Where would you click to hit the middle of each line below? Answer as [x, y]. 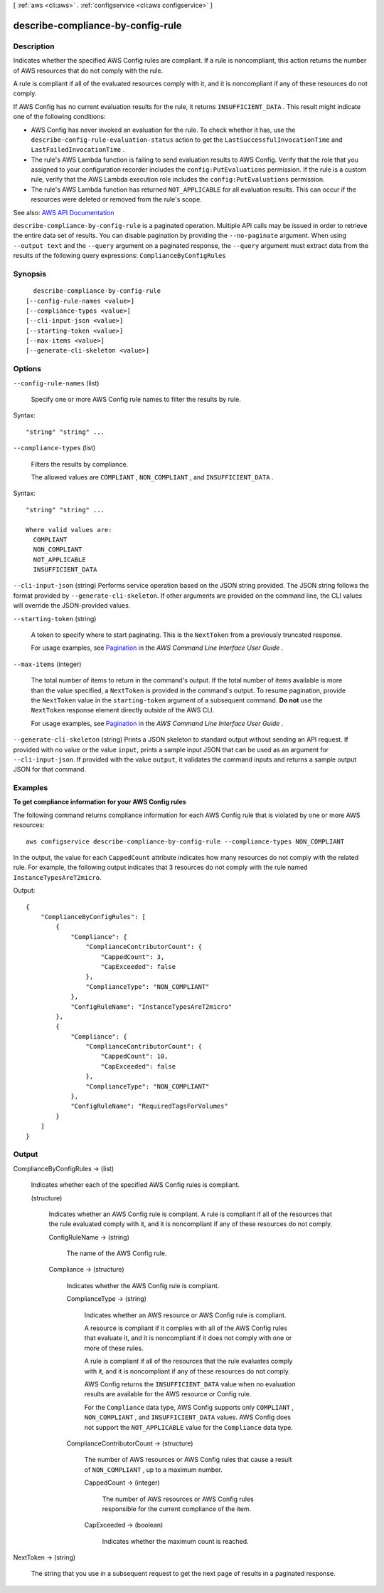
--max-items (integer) [47, 664]
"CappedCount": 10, [134, 1057]
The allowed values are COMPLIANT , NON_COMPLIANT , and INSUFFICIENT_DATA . [152, 477]
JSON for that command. [50, 769]
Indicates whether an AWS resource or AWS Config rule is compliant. [185, 1315]
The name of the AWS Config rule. [117, 1253]
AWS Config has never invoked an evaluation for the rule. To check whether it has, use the [163, 130]
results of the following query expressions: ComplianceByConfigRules [120, 256]
